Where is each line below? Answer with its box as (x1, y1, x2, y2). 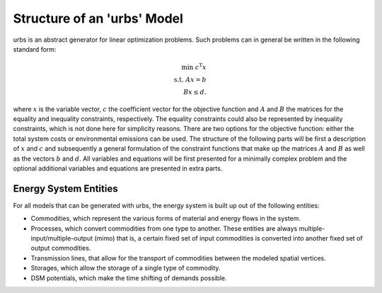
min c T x (181, 62, 207, 71)
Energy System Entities (13, 183, 118, 195)
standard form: (13, 45, 57, 53)
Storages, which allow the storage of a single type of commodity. (30, 264, 221, 272)
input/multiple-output (30, 234, 93, 242)
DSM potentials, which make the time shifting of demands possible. (30, 273, 227, 282)
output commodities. (30, 244, 91, 253)
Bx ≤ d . (183, 88, 207, 96)
